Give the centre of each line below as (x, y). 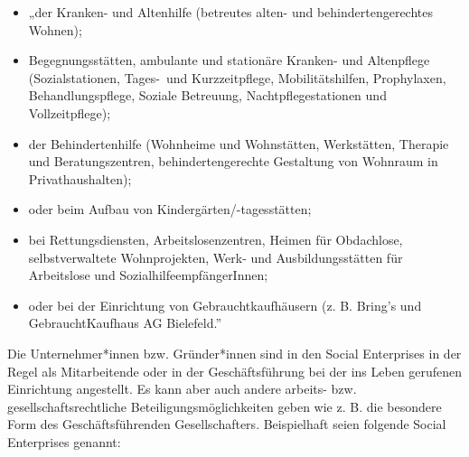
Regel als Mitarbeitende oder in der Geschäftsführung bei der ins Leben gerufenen (235, 371)
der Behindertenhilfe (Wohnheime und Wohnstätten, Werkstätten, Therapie (239, 143)
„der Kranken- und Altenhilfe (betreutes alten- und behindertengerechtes (231, 12)
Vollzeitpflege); (70, 112)
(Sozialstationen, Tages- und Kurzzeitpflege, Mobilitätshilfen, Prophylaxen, (237, 77)
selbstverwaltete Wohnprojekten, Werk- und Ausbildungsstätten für (216, 257)
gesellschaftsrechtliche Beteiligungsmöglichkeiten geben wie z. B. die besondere (225, 406)
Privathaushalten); (80, 178)
